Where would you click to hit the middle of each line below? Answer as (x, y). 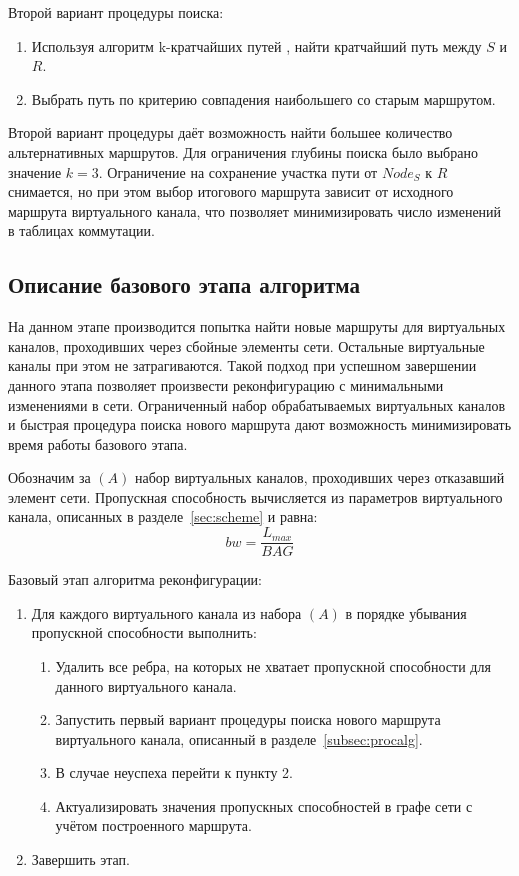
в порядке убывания (406, 612)
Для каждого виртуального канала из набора (166, 612)
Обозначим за (49, 477)
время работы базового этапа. (98, 443)
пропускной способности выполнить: (144, 632)
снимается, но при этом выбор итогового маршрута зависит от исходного (231, 191)
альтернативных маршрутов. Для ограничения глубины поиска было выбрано (243, 151)
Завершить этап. (80, 859)
